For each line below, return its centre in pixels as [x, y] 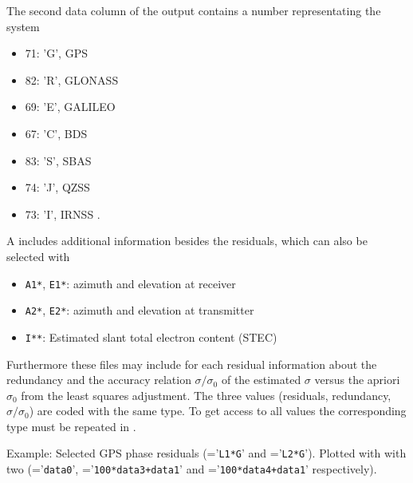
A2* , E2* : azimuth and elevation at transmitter [140, 310]
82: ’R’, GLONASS [72, 79]
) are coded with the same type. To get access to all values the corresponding [218, 411]
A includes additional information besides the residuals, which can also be [187, 241]
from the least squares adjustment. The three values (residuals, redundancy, [206, 395]
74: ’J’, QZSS [57, 187]
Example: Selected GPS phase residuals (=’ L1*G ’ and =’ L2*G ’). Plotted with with [206, 453]
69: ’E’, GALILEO [70, 107]
